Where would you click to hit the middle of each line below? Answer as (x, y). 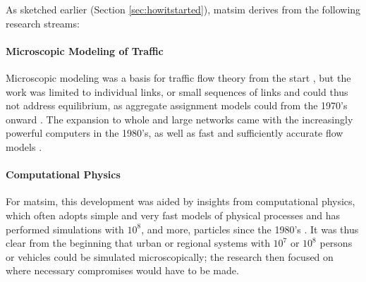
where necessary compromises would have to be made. (122, 270)
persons (336, 243)
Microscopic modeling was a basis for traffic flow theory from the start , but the (178, 77)
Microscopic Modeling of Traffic (85, 50)
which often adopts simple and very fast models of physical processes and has (173, 215)
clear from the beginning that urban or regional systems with (138, 243)
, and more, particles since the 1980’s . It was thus (250, 229)
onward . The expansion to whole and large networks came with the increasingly (179, 119)
